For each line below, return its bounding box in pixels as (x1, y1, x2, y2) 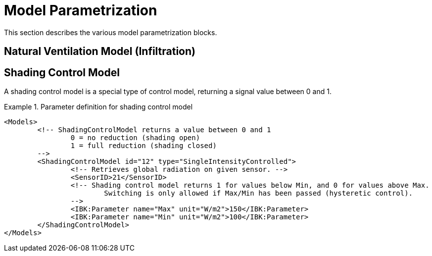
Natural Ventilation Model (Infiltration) (4, 45, 195, 58)
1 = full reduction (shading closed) (70, 142, 217, 150)
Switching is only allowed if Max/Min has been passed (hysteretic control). (104, 189, 413, 198)
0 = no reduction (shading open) (70, 134, 200, 142)
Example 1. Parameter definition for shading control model (4, 102, 193, 111)
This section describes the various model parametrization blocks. (4, 28, 217, 37)
